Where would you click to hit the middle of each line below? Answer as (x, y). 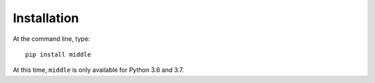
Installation (46, 18)
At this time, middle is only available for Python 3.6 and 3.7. (98, 70)
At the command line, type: (51, 39)
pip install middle (58, 54)
